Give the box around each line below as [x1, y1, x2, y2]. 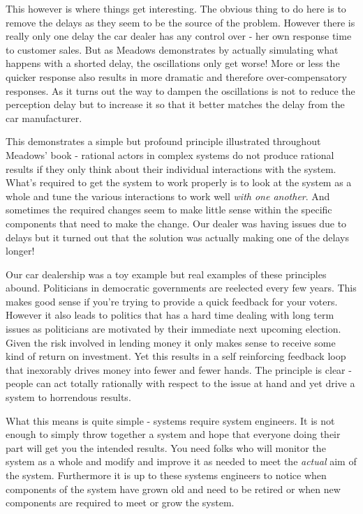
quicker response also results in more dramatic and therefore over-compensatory [6, 69, 347, 84]
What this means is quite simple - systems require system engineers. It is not [6, 413, 335, 428]
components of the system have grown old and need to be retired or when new [6, 481, 341, 496]
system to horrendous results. [6, 390, 131, 405]
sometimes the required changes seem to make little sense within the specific [6, 202, 332, 217]
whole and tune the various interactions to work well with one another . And [6, 188, 330, 203]
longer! [6, 243, 35, 258]
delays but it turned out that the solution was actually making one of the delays [6, 229, 349, 244]
